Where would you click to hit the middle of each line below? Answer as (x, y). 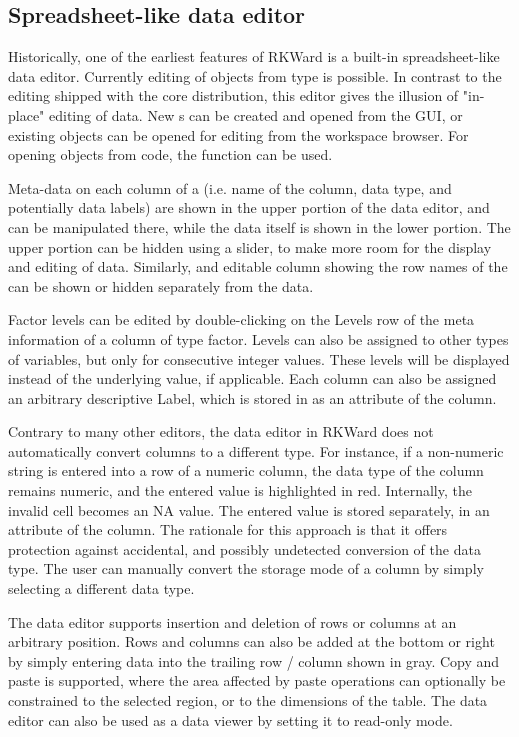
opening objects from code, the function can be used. (170, 154)
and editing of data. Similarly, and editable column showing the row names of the (258, 266)
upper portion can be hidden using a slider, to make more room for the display (250, 246)
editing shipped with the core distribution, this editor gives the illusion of (233, 95)
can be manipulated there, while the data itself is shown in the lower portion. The (259, 226)
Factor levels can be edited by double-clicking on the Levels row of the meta (241, 319)
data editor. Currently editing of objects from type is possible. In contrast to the (255, 75)
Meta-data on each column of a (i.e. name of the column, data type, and (230, 187)
